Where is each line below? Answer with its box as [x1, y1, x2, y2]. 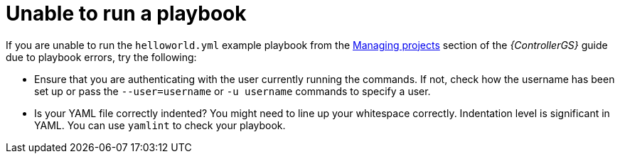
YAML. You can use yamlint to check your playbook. [34, 119, 286, 131]
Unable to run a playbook [6, 1, 247, 26]
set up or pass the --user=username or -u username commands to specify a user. [34, 84, 431, 97]
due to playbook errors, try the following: [6, 50, 197, 63]
